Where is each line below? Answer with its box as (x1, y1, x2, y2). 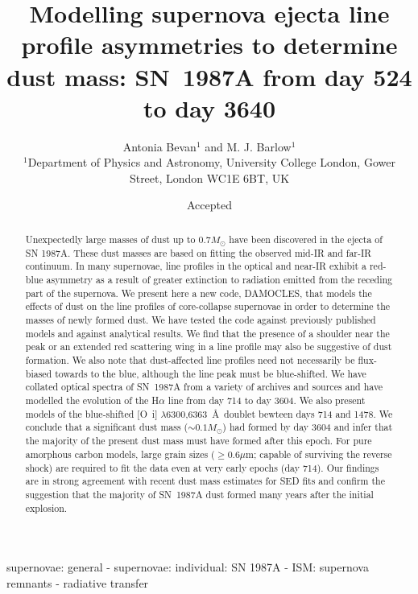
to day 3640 (143, 91, 276, 124)
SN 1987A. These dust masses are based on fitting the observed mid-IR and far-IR (25, 245, 372, 259)
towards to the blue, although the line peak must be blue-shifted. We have (55, 366, 366, 380)
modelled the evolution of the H (25, 394, 159, 407)
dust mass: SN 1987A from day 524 (6, 60, 412, 93)
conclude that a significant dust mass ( (25, 420, 188, 434)
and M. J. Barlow (205, 138, 292, 155)
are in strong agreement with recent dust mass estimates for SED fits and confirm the (25, 474, 385, 488)
